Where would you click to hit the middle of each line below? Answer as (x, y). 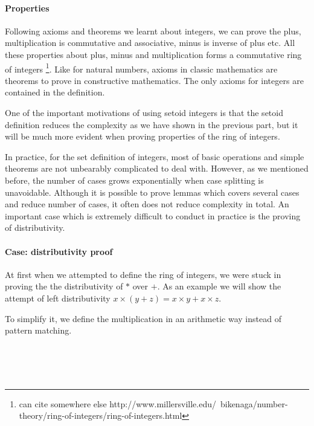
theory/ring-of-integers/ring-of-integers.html (101, 415)
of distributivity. (35, 228)
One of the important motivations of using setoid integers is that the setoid (144, 113)
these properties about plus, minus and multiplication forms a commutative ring (153, 54)
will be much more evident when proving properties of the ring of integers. (143, 136)
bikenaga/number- (254, 403)
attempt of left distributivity (58, 298)
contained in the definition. (55, 92)
